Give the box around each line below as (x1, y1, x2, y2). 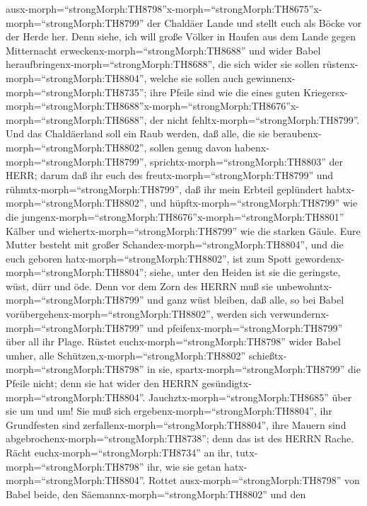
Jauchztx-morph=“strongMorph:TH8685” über (148, 389, 352, 404)
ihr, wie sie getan (147, 459, 221, 473)
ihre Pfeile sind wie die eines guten (150, 84, 301, 99)
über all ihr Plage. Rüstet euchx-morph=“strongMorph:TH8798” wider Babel (6, 334, 341, 349)
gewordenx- (295, 251, 344, 265)
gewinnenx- (246, 70, 296, 85)
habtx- (326, 181, 355, 196)
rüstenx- (322, 57, 359, 71)
